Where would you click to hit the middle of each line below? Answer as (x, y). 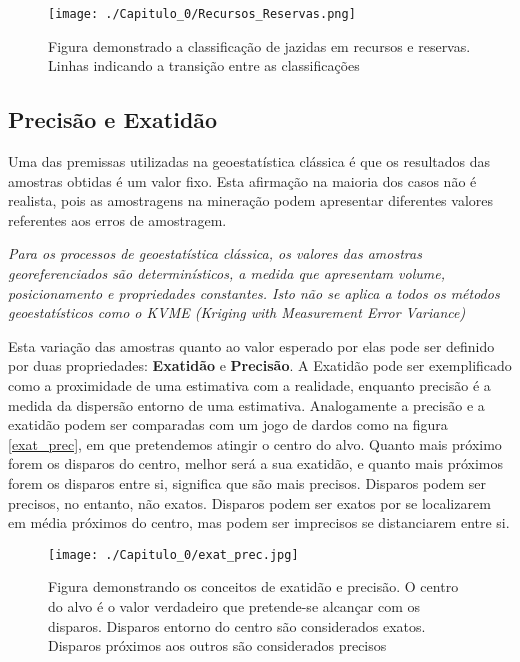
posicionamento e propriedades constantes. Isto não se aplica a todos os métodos (254, 292)
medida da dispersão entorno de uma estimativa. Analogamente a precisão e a (246, 404)
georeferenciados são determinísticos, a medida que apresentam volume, (226, 273)
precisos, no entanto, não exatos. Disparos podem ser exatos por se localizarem (249, 502)
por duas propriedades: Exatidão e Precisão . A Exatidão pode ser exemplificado (260, 365)
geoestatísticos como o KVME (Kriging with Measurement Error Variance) (237, 312)
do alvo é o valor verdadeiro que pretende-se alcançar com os (234, 605)
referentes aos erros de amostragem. (117, 219)
